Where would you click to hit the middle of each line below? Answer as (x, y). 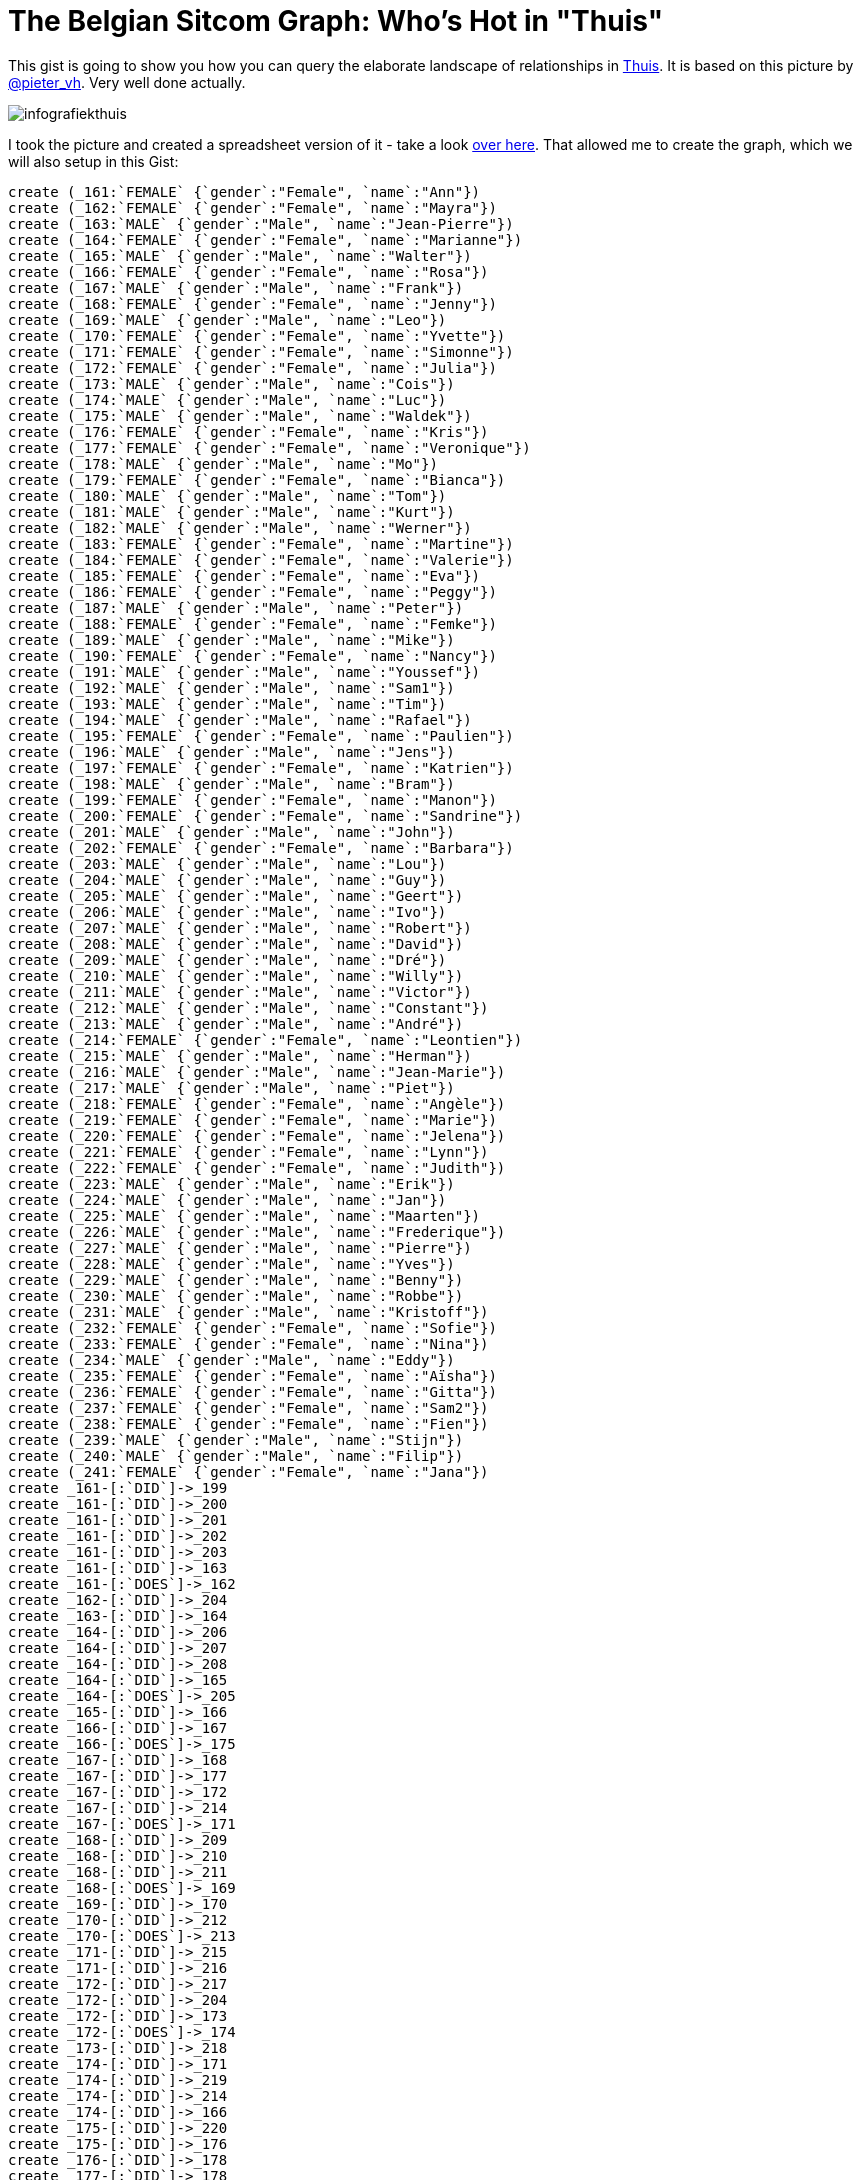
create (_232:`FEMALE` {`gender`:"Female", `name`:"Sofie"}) (252, 1327)
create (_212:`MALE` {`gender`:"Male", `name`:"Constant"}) (248, 1007)
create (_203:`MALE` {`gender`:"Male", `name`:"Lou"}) (227, 863)
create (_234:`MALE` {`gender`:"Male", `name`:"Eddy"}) (231, 1359)
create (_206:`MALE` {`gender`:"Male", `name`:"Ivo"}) (227, 911)
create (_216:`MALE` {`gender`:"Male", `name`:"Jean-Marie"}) (257, 1071)
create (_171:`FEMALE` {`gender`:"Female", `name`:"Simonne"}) (261, 351)
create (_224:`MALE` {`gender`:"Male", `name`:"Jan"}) (227, 1199)
